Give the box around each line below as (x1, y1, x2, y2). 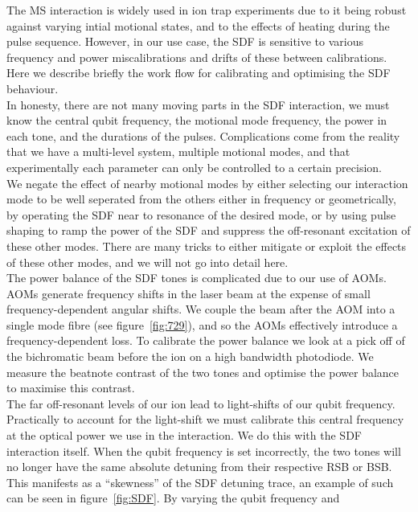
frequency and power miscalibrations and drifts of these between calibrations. (6, 48, 387, 65)
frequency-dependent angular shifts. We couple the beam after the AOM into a (6, 301, 395, 317)
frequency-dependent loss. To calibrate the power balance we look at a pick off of (6, 332, 405, 349)
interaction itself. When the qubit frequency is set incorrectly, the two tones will (6, 442, 401, 459)
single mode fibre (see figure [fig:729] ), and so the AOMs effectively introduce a (6, 316, 398, 333)
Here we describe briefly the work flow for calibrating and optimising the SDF (6, 64, 391, 81)
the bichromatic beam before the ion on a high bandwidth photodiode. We (6, 348, 374, 365)
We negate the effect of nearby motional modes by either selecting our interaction (6, 174, 408, 191)
